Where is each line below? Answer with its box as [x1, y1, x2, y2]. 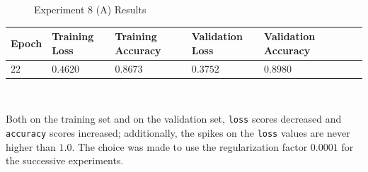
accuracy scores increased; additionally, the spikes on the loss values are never [6, 125, 350, 140]
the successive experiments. [6, 153, 124, 168]
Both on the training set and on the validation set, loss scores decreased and [6, 111, 342, 126]
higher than [6, 139, 56, 154]
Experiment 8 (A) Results [34, 2, 146, 16]
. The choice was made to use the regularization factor [71, 139, 308, 154]
